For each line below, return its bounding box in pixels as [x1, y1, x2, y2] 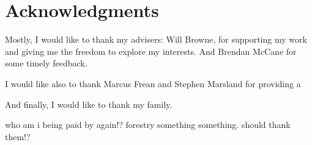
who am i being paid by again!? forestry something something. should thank [5, 118, 291, 131]
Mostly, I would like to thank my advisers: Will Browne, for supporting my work [5, 33, 307, 46]
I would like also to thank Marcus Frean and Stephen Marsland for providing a [5, 77, 301, 90]
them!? [5, 130, 31, 143]
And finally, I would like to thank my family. [5, 97, 173, 110]
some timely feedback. [5, 57, 87, 69]
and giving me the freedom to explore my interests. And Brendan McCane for [5, 44, 297, 57]
